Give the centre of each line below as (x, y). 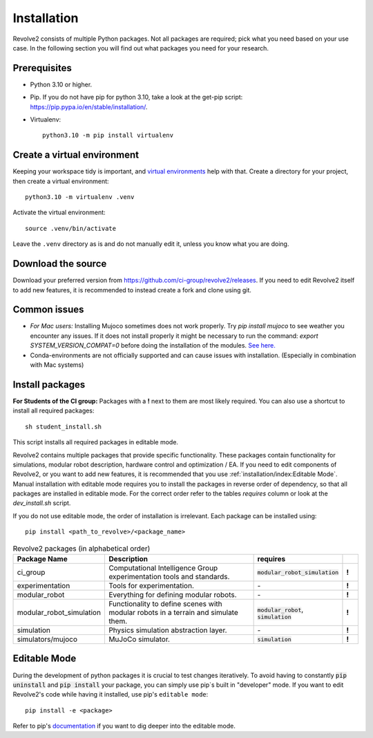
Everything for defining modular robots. (173, 595)
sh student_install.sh (64, 426)
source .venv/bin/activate (71, 228)
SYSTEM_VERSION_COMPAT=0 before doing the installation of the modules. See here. (153, 346)
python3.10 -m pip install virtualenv (108, 135)
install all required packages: (54, 410)
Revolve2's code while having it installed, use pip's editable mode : (111, 694)
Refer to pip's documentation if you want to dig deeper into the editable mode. (124, 726)
